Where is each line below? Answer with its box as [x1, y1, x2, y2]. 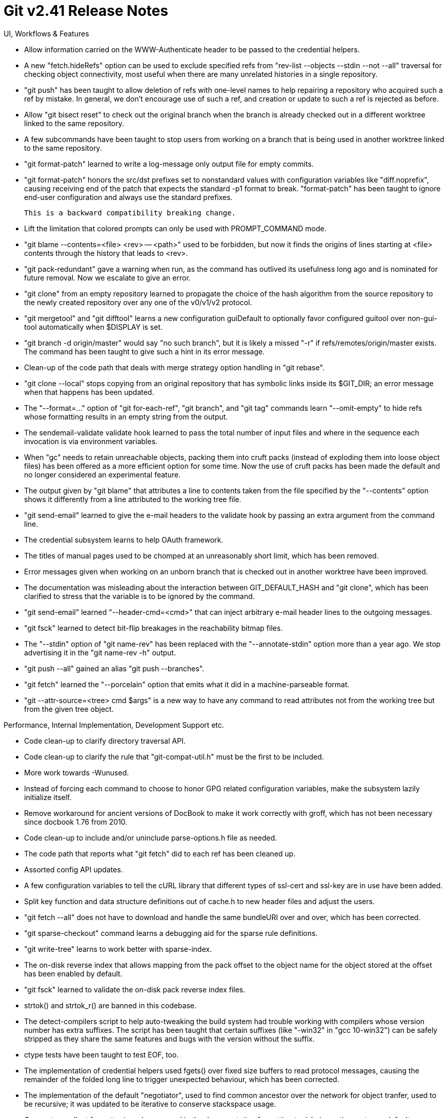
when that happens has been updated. [24, 387, 154, 396]
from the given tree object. [24, 704, 114, 713]
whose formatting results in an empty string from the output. [24, 412, 228, 421]
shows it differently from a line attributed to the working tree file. [24, 494, 241, 504]
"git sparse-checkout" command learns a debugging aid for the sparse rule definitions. [24, 928, 318, 937]
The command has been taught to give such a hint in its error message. [24, 347, 265, 356]
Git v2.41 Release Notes [4, 2, 169, 19]
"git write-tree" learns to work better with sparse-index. [24, 944, 212, 953]
